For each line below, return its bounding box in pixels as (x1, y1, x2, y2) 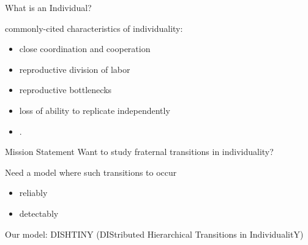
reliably (19, 186, 48, 199)
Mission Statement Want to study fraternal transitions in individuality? (5, 145, 274, 158)
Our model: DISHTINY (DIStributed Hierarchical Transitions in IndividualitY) (5, 227, 304, 240)
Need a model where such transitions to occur (5, 165, 177, 178)
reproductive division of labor (19, 62, 130, 75)
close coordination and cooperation (19, 42, 151, 55)
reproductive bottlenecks (19, 83, 112, 96)
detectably (19, 206, 59, 219)
